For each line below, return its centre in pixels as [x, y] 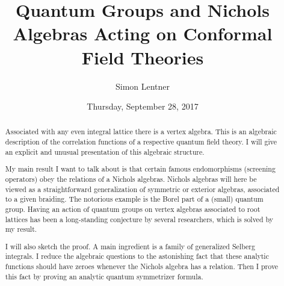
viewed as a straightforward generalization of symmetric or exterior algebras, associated [142, 189]
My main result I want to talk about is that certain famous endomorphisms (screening [140, 169]
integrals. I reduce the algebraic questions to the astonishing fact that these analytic [137, 256]
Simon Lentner [143, 86]
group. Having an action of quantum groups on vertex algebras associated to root [133, 209]
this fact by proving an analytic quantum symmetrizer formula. [104, 276]
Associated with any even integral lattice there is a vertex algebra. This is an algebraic [141, 132]
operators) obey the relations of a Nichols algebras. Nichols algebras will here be [131, 179]
